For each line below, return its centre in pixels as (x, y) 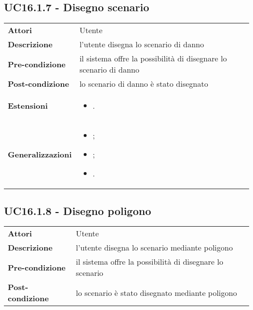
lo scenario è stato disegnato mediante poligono (156, 292)
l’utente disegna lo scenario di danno (142, 44)
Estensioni (28, 106)
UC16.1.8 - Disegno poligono (78, 210)
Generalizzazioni (40, 155)
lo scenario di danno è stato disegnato (144, 84)
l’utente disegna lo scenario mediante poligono (154, 248)
